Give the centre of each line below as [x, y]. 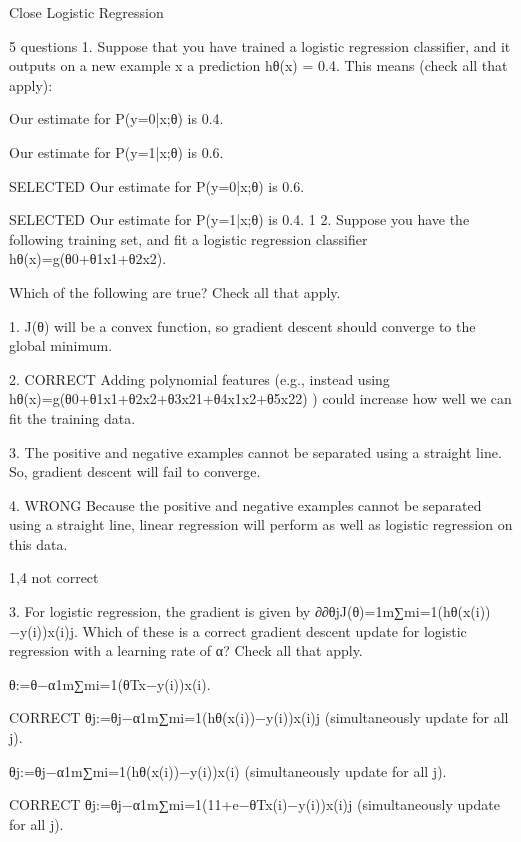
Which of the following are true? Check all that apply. [175, 291]
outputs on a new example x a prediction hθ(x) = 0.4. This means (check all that [258, 65]
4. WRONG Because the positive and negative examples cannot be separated [245, 504]
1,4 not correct [54, 577]
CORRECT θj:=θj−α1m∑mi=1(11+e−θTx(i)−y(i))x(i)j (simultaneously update [254, 804]
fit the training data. [72, 417]
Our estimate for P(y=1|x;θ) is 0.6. [116, 151]
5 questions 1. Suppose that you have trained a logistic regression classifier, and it [260, 45]
